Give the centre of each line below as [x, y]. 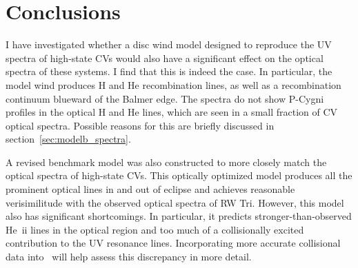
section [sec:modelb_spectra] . [68, 139]
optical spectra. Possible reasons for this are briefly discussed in [140, 125]
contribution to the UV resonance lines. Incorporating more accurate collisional [173, 243]
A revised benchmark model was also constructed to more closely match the [166, 162]
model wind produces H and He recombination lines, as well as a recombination [173, 84]
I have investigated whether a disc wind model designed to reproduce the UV [169, 44]
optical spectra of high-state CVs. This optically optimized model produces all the [179, 175]
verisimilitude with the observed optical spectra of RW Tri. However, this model [175, 202]
